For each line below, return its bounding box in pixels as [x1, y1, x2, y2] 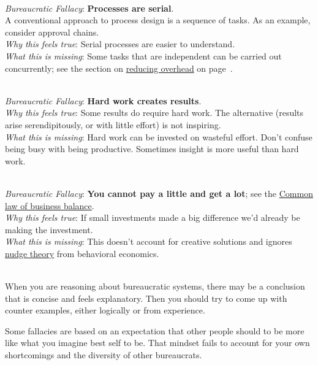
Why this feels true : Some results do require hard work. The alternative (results [5, 106, 304, 119]
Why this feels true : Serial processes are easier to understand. [5, 37, 235, 50]
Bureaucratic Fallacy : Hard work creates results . [5, 94, 202, 107]
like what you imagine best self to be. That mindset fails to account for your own [5, 336, 310, 349]
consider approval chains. [5, 25, 99, 38]
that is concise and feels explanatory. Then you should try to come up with [5, 291, 287, 304]
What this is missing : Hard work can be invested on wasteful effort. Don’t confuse [5, 130, 312, 143]
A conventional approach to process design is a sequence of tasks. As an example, [5, 13, 311, 26]
